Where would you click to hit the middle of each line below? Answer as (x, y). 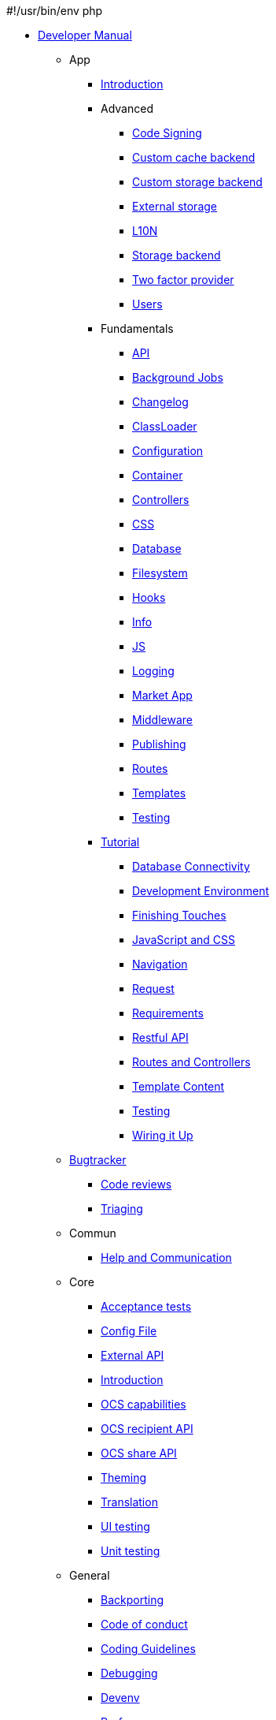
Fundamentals (137, 328)
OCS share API (139, 1453)
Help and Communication (166, 1257)
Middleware (162, 720)
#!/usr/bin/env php (55, 11)
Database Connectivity (191, 866)
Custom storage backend (197, 182)
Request (153, 989)
